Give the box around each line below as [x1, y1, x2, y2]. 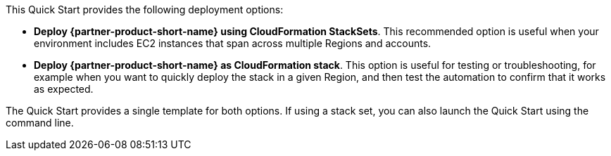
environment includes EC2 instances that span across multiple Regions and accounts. [34, 37, 432, 49]
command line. [6, 117, 74, 129]
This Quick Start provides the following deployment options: [6, 4, 284, 15]
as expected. [34, 83, 94, 95]
